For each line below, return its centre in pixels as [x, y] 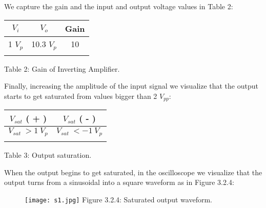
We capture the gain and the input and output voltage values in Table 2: [119, 6]
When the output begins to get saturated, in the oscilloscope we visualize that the [133, 172]
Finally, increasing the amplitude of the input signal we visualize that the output [131, 86]
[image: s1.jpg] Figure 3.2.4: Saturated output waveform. [118, 199]
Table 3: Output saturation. [48, 155]
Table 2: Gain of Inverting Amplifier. [62, 68]
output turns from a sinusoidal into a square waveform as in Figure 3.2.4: [119, 182]
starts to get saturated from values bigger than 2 [81, 96]
